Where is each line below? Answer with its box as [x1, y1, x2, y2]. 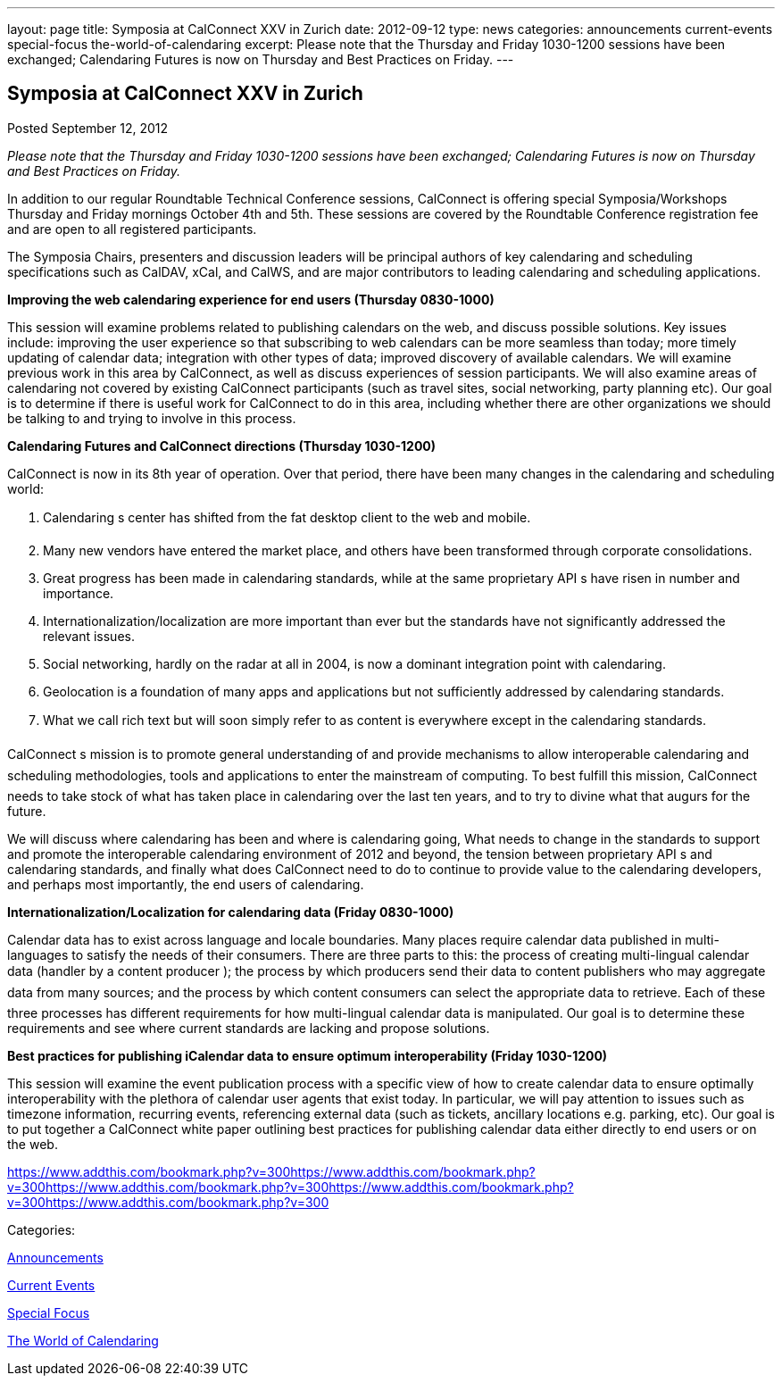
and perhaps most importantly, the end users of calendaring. [7, 876, 364, 892]
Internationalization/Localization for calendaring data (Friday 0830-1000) [7, 904, 454, 920]
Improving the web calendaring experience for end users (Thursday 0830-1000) [7, 291, 495, 307]
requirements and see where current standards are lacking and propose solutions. [7, 1020, 490, 1036]
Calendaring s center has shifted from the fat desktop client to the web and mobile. [43, 509, 531, 525]
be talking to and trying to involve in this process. [7, 410, 296, 426]
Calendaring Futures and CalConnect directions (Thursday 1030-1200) [7, 437, 437, 454]
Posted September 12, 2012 [7, 120, 169, 136]
